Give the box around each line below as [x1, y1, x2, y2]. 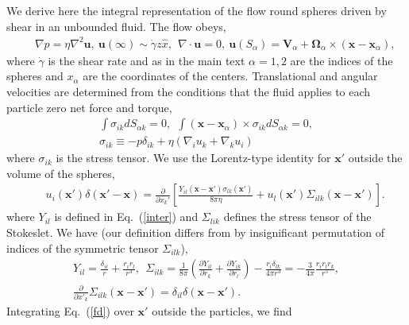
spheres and [6, 68, 64, 84]
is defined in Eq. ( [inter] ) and [54, 208, 199, 225]
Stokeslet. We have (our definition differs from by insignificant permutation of [6, 223, 385, 240]
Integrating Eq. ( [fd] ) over [6, 303, 134, 319]
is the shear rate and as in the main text [48, 52, 245, 68]
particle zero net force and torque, [6, 99, 172, 115]
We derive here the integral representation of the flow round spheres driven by [6, 2, 387, 18]
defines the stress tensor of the [223, 208, 372, 225]
